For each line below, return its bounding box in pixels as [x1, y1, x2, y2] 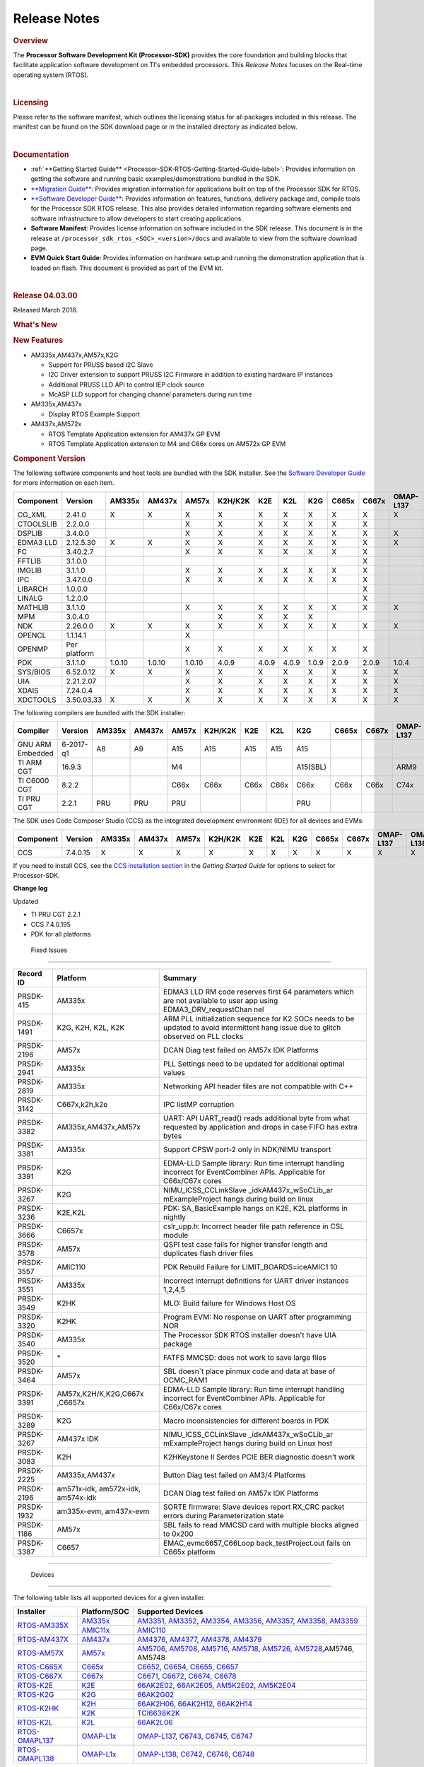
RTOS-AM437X [17, 1634, 69, 1644]
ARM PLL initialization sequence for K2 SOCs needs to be [163, 1014, 355, 1023]
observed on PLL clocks [163, 1031, 244, 1041]
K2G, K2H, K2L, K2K [57, 1022, 125, 1032]
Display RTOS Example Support [48, 410, 141, 418]
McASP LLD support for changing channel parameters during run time [48, 390, 252, 399]
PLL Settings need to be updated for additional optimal [163, 1059, 345, 1069]
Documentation [13, 149, 69, 159]
